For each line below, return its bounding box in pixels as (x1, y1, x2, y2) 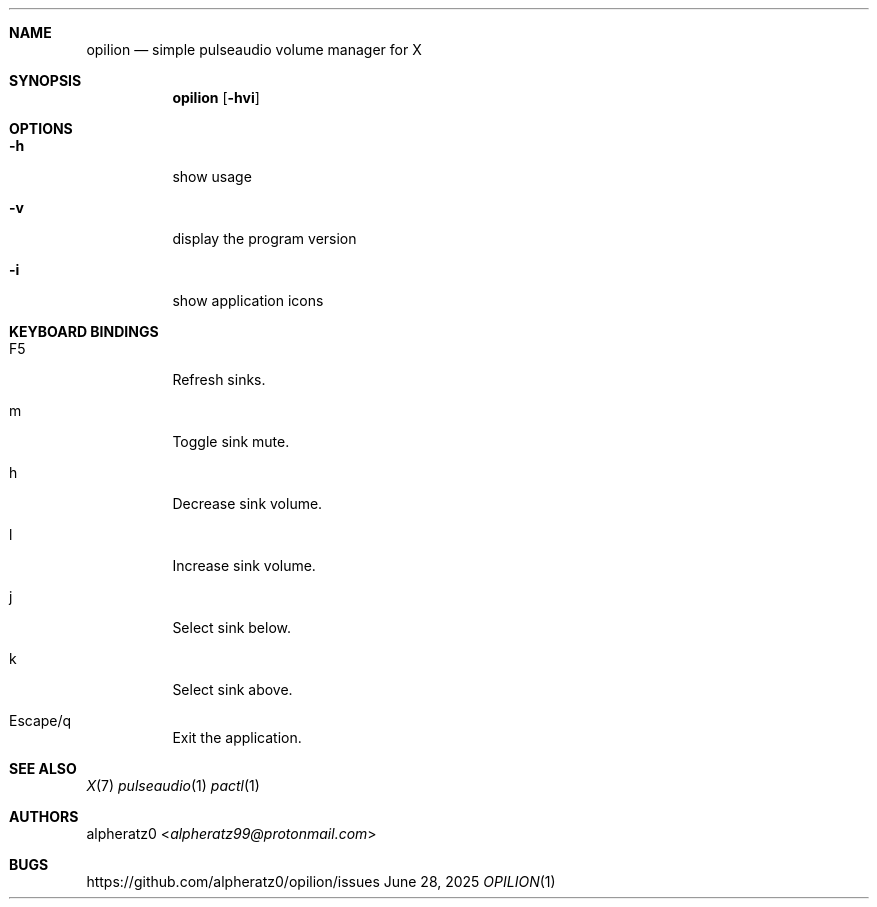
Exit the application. (172, 729, 302, 746)
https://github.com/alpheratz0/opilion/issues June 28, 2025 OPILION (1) (86, 873, 556, 890)
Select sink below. (172, 619, 292, 636)
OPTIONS (9, 120, 73, 137)
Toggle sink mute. (172, 433, 290, 450)
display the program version (172, 230, 357, 247)
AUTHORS (9, 808, 79, 825)
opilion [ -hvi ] (172, 89, 260, 106)
